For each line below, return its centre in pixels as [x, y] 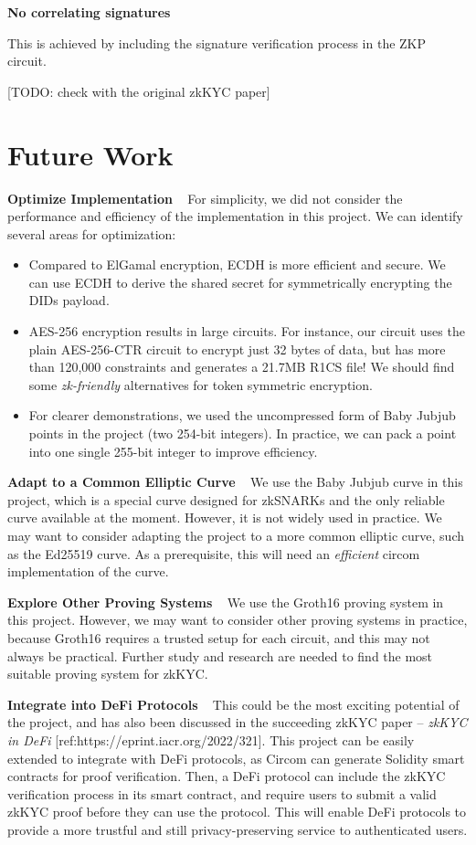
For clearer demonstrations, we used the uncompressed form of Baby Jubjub [242, 415]
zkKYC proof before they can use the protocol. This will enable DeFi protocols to [237, 812]
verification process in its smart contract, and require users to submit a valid [222, 793]
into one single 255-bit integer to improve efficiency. [173, 451]
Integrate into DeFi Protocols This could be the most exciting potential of [233, 704]
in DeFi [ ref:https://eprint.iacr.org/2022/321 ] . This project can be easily [211, 739]
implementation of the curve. [88, 571]
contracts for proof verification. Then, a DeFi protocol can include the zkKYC [227, 776]
